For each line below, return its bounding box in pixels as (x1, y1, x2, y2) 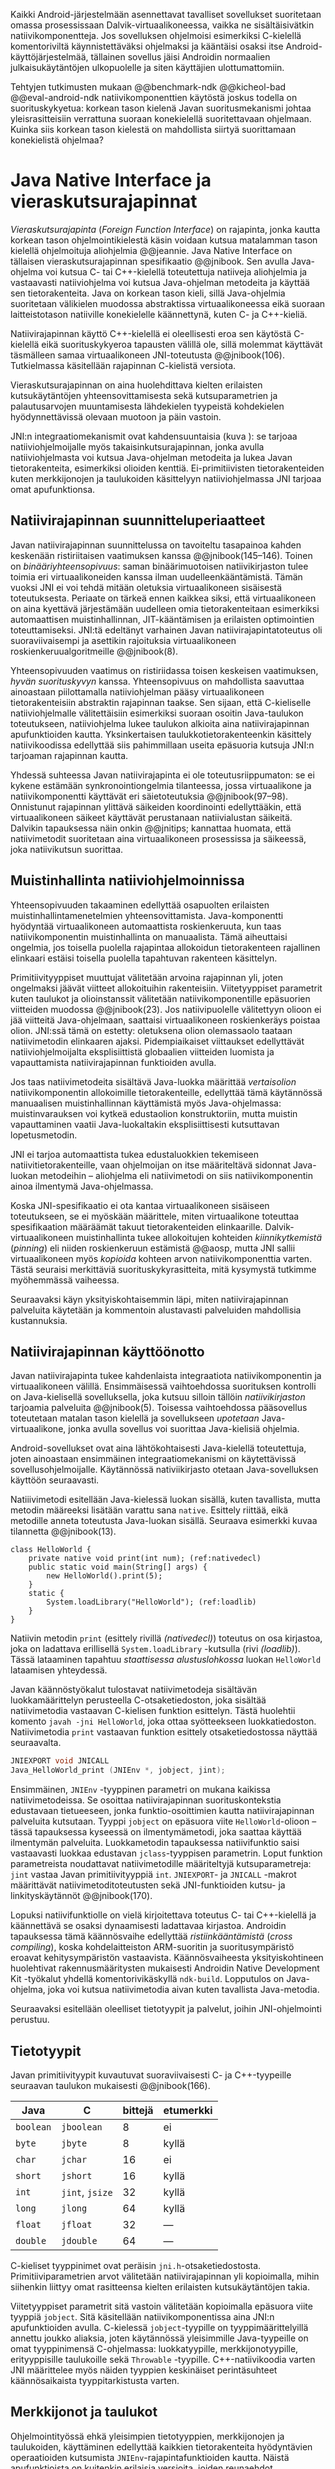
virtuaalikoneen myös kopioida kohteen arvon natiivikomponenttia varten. (10, 1252, 313, 1264)
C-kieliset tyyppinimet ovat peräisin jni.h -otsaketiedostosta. (10, 2259, 262, 2271)
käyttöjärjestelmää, (10, 51, 89, 63)
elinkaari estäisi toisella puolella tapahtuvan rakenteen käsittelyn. (10, 952, 278, 964)
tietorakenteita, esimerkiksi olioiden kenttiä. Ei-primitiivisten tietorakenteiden (10, 462, 325, 474)
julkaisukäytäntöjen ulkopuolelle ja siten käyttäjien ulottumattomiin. (10, 62, 285, 73)
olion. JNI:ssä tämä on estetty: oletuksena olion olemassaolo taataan (10, 1024, 293, 1036)
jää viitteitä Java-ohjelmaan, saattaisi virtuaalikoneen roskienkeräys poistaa (10, 1014, 321, 1026)
